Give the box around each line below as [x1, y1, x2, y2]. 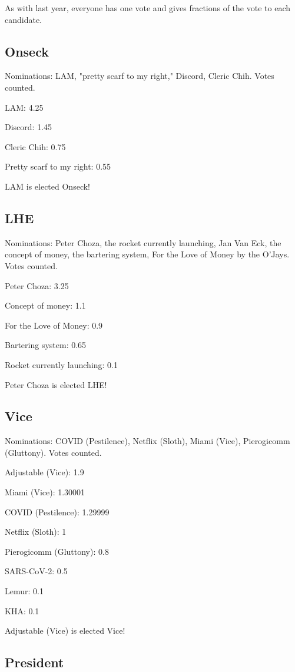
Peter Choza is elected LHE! [5, 378, 107, 390]
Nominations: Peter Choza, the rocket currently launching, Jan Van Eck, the [5, 236, 281, 249]
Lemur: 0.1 [5, 585, 44, 597]
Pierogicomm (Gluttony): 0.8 [5, 545, 109, 557]
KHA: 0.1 [5, 604, 39, 617]
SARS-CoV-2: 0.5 [5, 565, 68, 577]
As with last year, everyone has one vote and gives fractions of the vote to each [5, 2, 290, 14]
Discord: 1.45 [5, 121, 52, 133]
